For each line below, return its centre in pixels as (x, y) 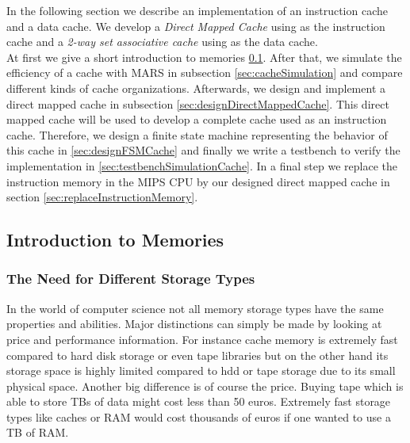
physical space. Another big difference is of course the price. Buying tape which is (205, 386)
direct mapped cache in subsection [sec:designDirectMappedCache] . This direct (198, 103)
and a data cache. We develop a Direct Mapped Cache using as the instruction (196, 26)
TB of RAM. (38, 432)
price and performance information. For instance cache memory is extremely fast (202, 339)
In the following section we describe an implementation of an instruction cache (197, 10)
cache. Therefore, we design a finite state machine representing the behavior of (197, 134)
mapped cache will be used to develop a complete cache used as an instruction (197, 119)
